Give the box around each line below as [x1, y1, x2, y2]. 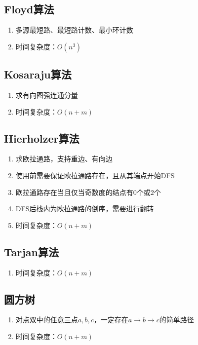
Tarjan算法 [4, 244, 59, 259]
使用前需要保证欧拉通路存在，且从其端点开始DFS [15, 170, 175, 180]
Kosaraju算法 [4, 67, 72, 82]
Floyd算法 [4, 1, 54, 17]
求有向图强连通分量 [15, 90, 78, 100]
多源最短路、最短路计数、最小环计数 [15, 25, 133, 35]
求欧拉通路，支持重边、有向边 [15, 153, 113, 164]
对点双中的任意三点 [15, 314, 78, 325]
